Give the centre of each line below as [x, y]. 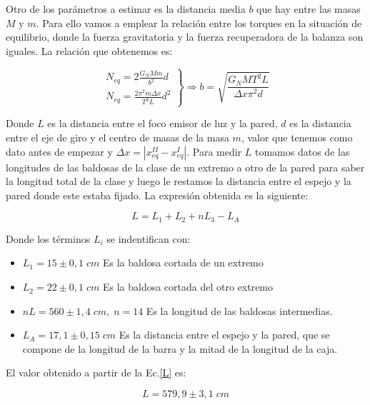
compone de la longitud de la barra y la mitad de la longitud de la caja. [180, 348]
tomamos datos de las [302, 151]
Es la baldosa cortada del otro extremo [188, 287]
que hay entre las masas [309, 9]
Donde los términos [48, 238]
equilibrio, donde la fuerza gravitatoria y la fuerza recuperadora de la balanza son [185, 37]
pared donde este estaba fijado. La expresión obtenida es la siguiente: [157, 195]
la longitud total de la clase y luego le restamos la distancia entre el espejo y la [179, 181]
